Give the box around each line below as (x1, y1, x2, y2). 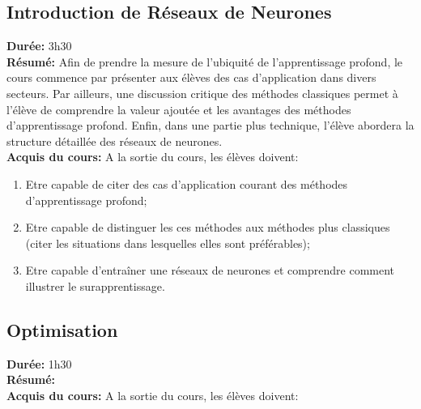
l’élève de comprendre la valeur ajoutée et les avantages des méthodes (6, 100, 351, 117)
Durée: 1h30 (6, 355, 72, 372)
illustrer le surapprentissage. (25, 277, 165, 294)
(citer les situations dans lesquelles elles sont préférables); (25, 234, 310, 251)
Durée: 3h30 (6, 37, 72, 54)
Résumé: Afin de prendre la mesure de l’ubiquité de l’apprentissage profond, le (6, 53, 403, 70)
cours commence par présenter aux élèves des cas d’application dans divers (6, 69, 376, 86)
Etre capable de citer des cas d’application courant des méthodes (25, 175, 348, 192)
